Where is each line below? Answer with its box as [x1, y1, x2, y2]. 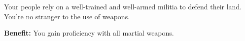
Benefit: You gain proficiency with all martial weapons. [4, 28, 174, 38]
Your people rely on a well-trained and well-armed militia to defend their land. [4, 1, 242, 11]
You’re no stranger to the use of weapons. [4, 11, 130, 21]
